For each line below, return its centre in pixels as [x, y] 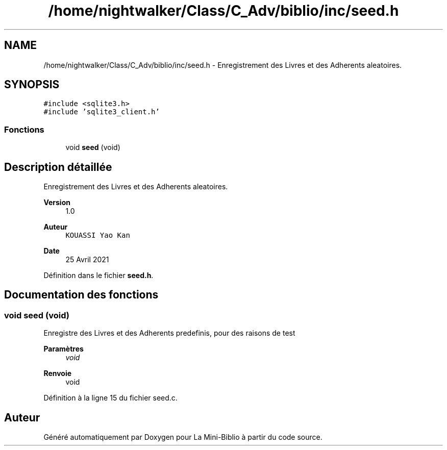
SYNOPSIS [32, 85]
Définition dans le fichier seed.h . [98, 276]
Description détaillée [58, 167]
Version [57, 203]
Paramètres [64, 349]
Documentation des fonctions [81, 295]
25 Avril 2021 [87, 260]
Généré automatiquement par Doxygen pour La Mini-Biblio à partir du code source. [183, 437]
